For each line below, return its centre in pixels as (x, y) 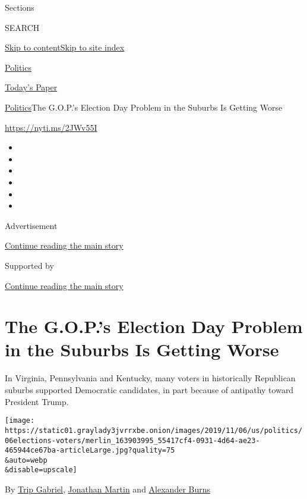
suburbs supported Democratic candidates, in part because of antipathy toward (149, 390)
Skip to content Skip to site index (65, 47)
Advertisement (31, 225)
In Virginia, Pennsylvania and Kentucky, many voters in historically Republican (150, 378)
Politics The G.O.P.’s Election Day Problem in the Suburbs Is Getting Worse (144, 107)
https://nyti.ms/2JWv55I (51, 127)
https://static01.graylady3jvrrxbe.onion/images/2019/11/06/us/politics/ (154, 430)
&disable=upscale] (41, 470)
